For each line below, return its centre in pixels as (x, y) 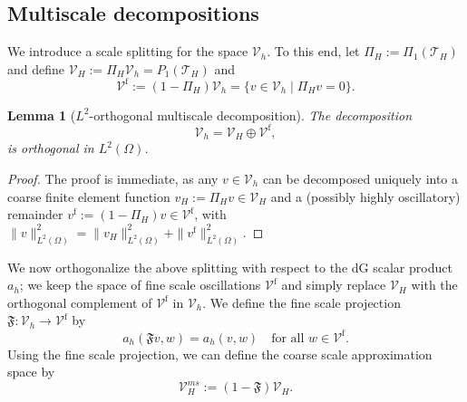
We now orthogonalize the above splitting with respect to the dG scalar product (230, 267)
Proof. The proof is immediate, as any (113, 179)
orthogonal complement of (80, 302)
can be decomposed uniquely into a (360, 179)
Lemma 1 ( (42, 115)
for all (288, 338)
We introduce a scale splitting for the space (128, 51)
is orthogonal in (51, 148)
